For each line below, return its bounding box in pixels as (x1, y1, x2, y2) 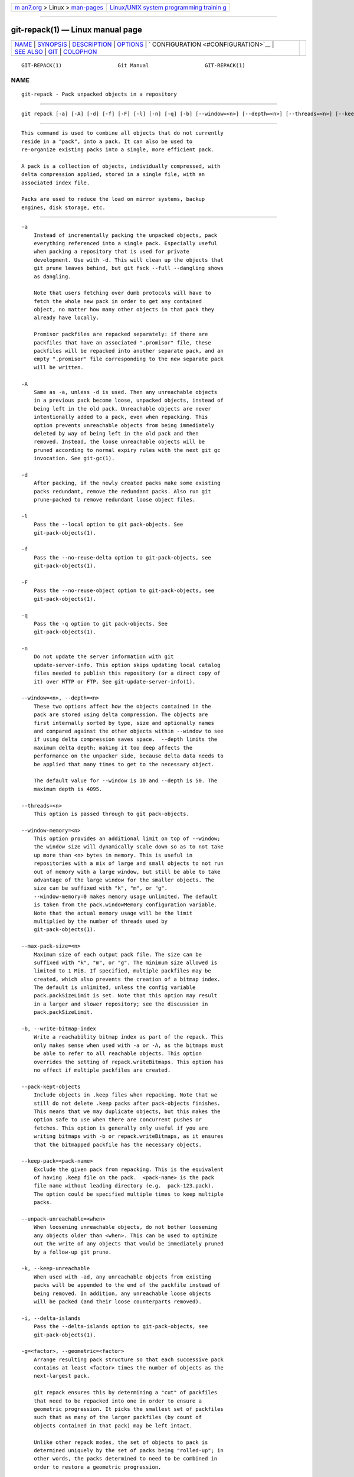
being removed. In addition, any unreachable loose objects (33, 1290, 212, 1297)
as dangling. (33, 273, 71, 280)
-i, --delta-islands (21, 1315, 81, 1322)
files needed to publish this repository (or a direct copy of (33, 670, 221, 676)
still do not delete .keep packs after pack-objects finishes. (33, 1099, 221, 1107)
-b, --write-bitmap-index (21, 1026, 97, 1032)
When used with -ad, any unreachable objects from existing (33, 1273, 212, 1280)
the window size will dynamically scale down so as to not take (33, 844, 224, 850)
